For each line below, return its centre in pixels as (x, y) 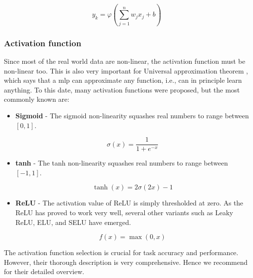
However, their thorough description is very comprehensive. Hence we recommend (126, 262)
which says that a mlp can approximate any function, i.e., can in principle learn (123, 80)
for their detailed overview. (44, 271)
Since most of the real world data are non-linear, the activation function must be (125, 61)
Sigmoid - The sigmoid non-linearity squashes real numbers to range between (132, 115)
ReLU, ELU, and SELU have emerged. (73, 222)
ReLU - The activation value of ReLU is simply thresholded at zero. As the (129, 203)
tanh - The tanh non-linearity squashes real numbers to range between (122, 163)
